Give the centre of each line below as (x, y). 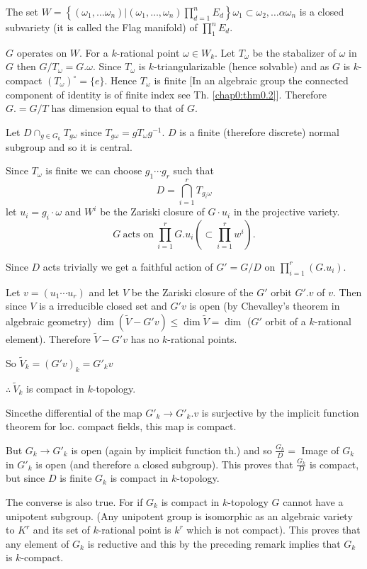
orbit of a (286, 321)
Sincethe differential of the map (74, 412)
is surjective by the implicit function (280, 412)
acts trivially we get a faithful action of (128, 266)
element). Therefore (48, 339)
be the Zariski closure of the (192, 292)
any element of (38, 543)
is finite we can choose (94, 170)
